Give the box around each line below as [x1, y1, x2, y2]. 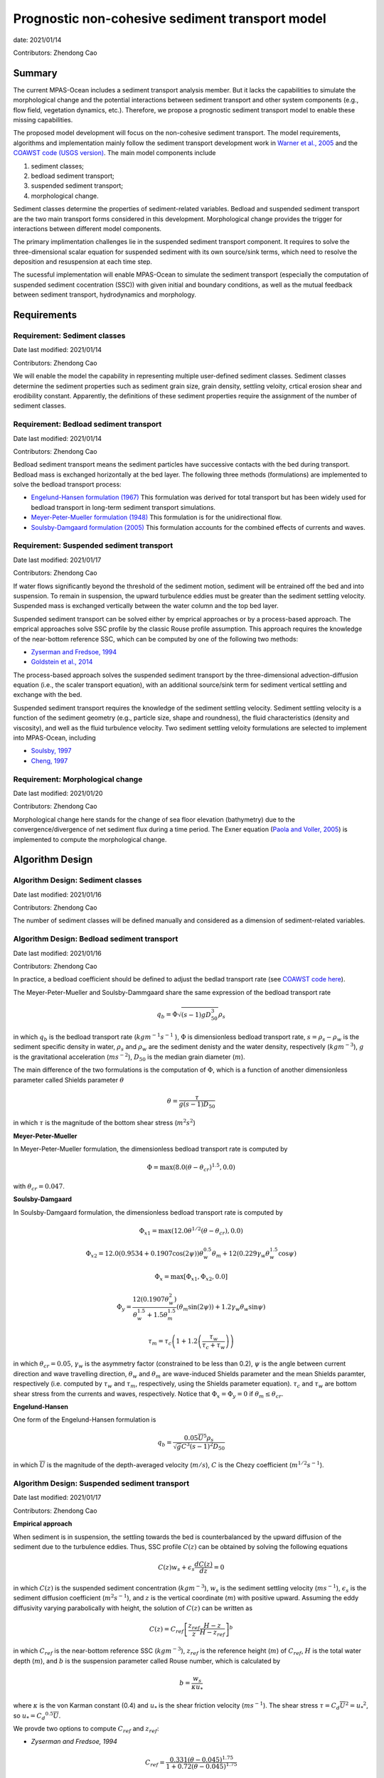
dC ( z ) [194, 1560, 213, 1568]
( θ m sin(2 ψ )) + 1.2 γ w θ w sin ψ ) [176, 1303, 266, 1313]
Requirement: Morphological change [13, 774, 143, 784]
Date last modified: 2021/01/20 [13, 789, 103, 797]
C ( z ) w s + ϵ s [157, 1563, 195, 1573]
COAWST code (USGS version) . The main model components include [13, 149, 216, 157]
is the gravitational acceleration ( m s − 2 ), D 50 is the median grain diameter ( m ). [13, 1052, 245, 1063]
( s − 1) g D [181, 1011, 211, 1018]
